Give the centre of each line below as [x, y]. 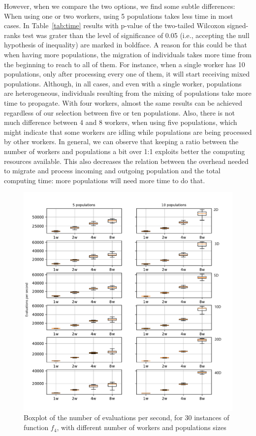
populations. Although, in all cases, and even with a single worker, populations [123, 83]
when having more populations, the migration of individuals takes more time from [128, 54]
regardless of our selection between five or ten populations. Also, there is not [119, 112]
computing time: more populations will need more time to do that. [105, 180]
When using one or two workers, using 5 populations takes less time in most [119, 16]
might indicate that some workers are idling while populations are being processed [128, 132]
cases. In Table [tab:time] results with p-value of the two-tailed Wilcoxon [114, 25]
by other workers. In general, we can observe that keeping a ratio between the [121, 141]
